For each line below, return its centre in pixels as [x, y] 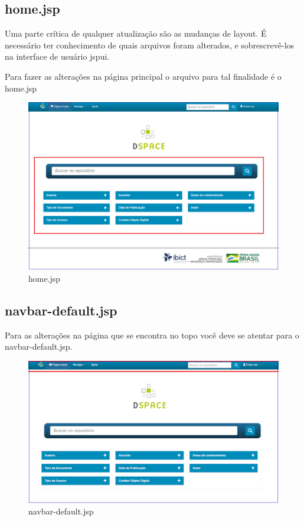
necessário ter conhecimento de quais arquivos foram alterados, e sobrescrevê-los [150, 45]
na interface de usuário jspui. [57, 56]
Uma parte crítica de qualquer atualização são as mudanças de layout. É [136, 33]
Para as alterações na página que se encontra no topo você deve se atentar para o [152, 335]
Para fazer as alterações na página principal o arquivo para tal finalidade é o [143, 76]
